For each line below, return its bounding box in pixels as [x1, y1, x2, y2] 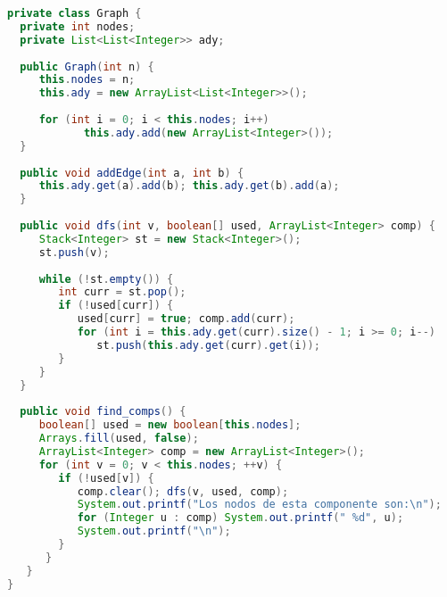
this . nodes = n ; [38, 73, 136, 87]
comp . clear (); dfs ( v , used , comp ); [77, 485, 289, 498]
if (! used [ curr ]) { [58, 299, 174, 312]
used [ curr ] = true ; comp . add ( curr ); [77, 312, 295, 326]
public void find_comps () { [20, 405, 186, 419]
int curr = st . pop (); [58, 286, 186, 299]
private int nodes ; [20, 20, 136, 33]
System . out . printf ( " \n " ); [77, 525, 231, 538]
